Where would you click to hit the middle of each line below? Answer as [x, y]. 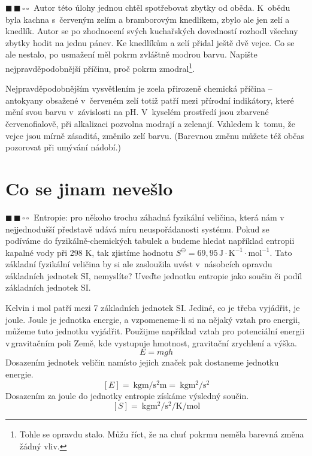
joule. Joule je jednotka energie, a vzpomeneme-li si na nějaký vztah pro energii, [153, 319]
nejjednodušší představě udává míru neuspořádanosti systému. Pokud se [137, 229]
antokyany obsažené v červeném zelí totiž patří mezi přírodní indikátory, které [150, 100]
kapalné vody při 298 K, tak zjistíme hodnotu [90, 252]
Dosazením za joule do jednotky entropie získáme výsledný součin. [127, 395]
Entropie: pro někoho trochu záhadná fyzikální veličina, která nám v [159, 217]
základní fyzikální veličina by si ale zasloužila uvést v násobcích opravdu [139, 264]
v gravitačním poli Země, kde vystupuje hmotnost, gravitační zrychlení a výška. [151, 342]
